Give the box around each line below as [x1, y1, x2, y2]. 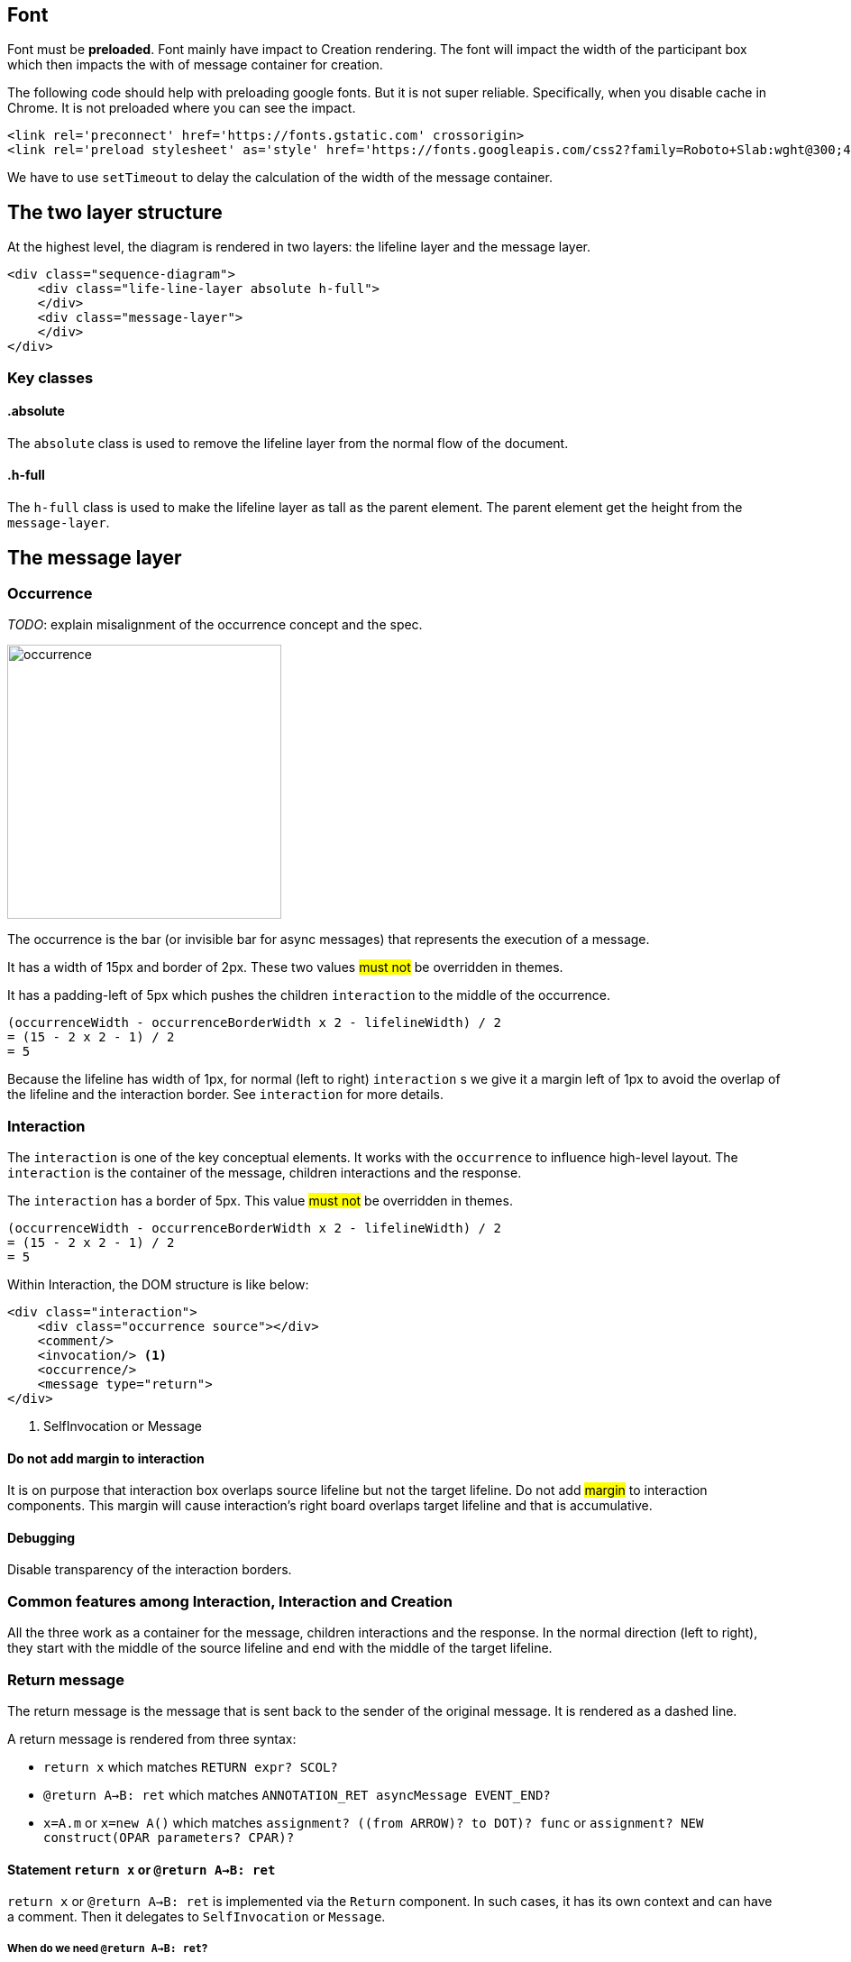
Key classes [7, 368, 94, 387]
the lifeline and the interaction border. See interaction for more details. [7, 1086, 444, 1103]
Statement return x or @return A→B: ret [7, 1861, 276, 1877]
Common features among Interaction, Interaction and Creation [7, 1591, 453, 1610]
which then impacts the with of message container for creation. [7, 57, 383, 73]
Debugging [7, 1529, 76, 1545]
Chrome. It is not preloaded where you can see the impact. [7, 100, 356, 116]
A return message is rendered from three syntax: [7, 1730, 297, 1747]
